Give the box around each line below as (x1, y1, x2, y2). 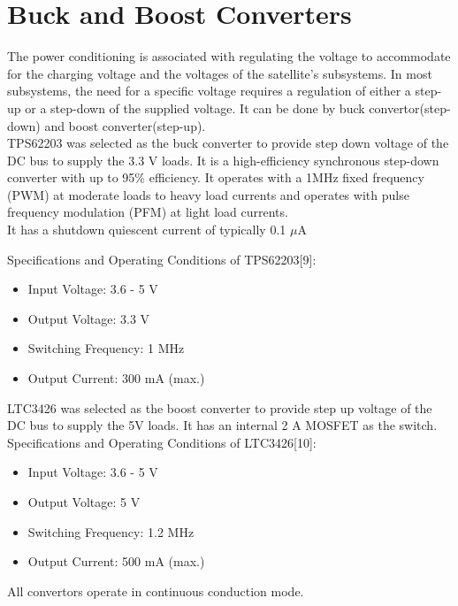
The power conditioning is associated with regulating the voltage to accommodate (7, 47, 451, 65)
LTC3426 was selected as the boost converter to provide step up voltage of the (7, 398, 432, 417)
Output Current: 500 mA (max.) (27, 552, 205, 571)
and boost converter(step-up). (44, 116, 206, 134)
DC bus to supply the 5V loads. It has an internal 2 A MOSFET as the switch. (7, 416, 438, 434)
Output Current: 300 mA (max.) (27, 369, 205, 387)
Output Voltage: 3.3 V (27, 309, 150, 327)
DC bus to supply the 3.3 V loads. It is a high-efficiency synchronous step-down (7, 150, 439, 169)
